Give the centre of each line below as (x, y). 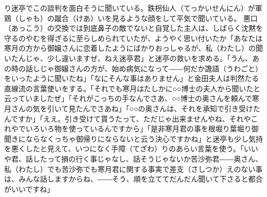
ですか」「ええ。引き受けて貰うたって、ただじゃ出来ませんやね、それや (131, 118)
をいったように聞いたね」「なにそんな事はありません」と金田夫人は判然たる (132, 78)
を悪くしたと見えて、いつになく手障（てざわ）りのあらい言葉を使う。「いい (131, 149)
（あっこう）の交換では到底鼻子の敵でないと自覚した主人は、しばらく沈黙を (133, 28)
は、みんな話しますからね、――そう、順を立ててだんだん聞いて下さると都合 (133, 179)
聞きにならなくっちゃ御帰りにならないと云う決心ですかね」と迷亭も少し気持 (133, 138)
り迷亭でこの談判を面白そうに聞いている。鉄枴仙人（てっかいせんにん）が (130, 8)
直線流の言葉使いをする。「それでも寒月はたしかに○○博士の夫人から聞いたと (132, 88)
